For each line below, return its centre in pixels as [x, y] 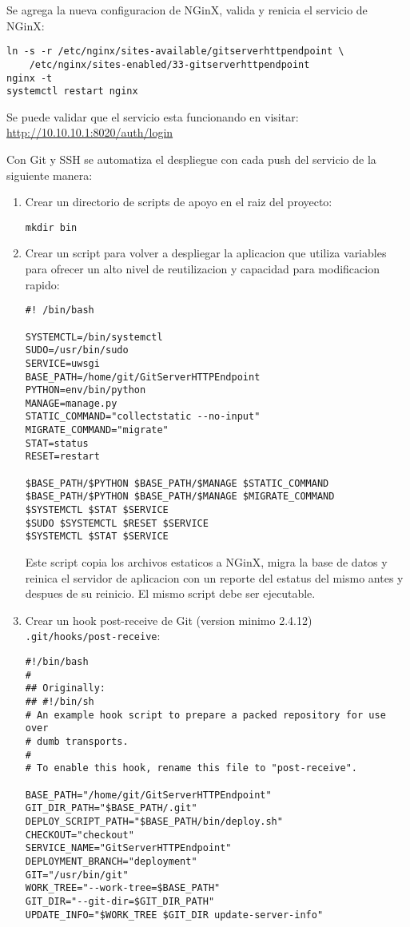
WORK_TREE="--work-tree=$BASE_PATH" [123, 888]
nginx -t [30, 78]
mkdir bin [51, 227]
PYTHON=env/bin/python [86, 390]
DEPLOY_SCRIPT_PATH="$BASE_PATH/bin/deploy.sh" [154, 821]
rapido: [42, 284]
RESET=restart [62, 457]
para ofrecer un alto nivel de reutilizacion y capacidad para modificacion [202, 269]
